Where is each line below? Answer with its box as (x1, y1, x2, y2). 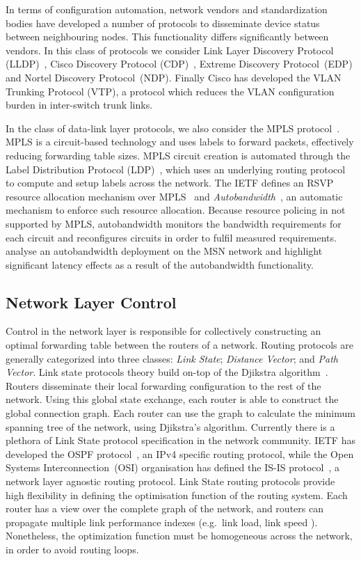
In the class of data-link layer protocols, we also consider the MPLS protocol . (6, 120, 340, 135)
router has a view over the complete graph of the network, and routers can (6, 501, 323, 516)
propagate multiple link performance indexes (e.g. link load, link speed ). (6, 514, 318, 529)
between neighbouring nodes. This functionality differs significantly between (6, 29, 329, 44)
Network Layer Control (6, 291, 177, 313)
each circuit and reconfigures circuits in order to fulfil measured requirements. (6, 230, 337, 244)
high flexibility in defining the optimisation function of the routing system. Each (6, 487, 348, 502)
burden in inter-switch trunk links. (6, 97, 153, 112)
